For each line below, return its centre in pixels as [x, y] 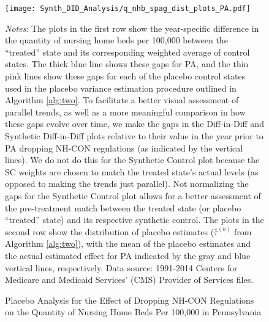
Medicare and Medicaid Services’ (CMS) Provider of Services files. [129, 280]
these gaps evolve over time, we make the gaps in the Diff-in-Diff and [134, 124]
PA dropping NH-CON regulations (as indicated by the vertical [124, 148]
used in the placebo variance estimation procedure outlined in [121, 88]
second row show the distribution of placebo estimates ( [110, 231]
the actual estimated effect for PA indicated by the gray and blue [128, 255]
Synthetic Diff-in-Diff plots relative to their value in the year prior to [134, 136]
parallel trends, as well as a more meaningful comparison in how [125, 112]
